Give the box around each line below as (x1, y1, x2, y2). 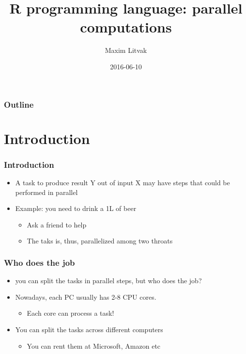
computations (80, 17, 172, 37)
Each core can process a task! (27, 308, 114, 318)
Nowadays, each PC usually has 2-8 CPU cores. (15, 291, 156, 302)
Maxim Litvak (105, 45, 147, 55)
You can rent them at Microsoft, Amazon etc (27, 340, 161, 351)
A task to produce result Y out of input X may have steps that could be (15, 177, 230, 188)
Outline (4, 98, 34, 110)
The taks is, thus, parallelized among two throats (27, 236, 173, 246)
